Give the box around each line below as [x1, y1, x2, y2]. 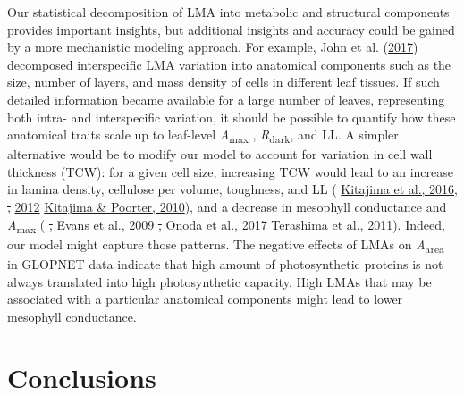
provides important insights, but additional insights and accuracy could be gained [7, 20, 455, 38]
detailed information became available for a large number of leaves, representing [7, 89, 445, 108]
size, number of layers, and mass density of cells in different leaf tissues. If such [7, 72, 440, 91]
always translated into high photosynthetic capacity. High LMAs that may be [7, 272, 432, 290]
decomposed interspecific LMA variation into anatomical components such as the [7, 55, 451, 73]
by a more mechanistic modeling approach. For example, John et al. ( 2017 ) [7, 38, 418, 56]
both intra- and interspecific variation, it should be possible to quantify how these [7, 107, 456, 126]
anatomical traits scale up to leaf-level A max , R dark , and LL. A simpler [7, 125, 399, 146]
